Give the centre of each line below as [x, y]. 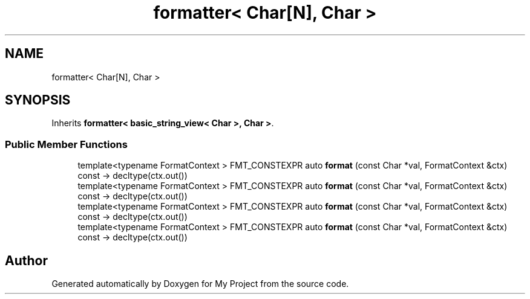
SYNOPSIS [38, 100]
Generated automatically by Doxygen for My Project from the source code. [200, 284]
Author [26, 260]
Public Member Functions [66, 144]
